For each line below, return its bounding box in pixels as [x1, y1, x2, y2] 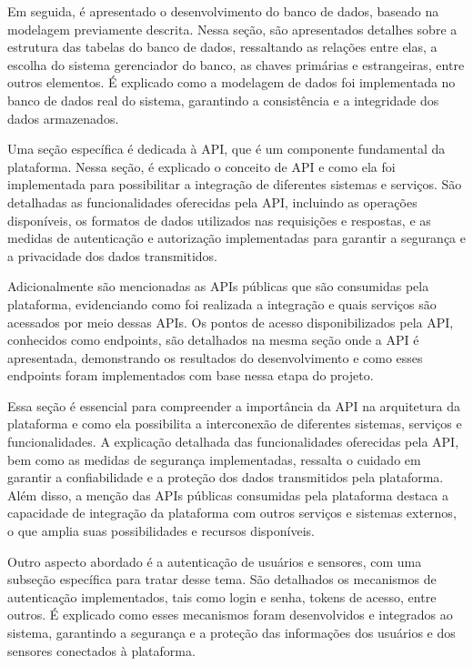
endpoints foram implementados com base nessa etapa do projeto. [7, 366, 374, 385]
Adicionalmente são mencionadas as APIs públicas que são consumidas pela [7, 277, 429, 296]
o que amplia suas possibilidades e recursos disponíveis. [7, 521, 315, 540]
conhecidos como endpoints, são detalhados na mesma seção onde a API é [7, 330, 419, 349]
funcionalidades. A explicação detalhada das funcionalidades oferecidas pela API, [7, 432, 459, 451]
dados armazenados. [7, 108, 119, 127]
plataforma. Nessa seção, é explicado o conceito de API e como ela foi [7, 156, 396, 176]
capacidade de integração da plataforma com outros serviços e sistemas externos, [7, 503, 457, 522]
